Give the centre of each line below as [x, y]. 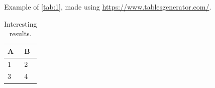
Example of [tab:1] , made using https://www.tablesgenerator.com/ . [108, 7]
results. [20, 33]
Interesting [21, 23]
